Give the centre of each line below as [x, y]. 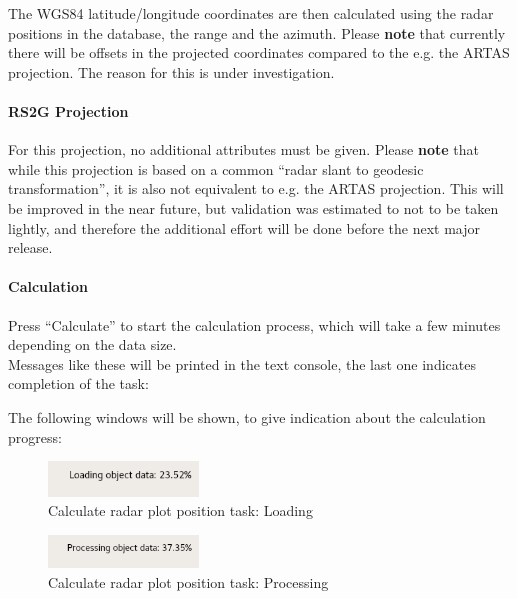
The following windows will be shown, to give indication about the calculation [247, 416]
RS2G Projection [68, 110]
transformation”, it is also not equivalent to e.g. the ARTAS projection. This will [256, 188]
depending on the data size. [92, 344]
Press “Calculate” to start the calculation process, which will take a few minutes [254, 324]
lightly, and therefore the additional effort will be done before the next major [244, 227]
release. [30, 247]
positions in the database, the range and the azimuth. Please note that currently [257, 32]
